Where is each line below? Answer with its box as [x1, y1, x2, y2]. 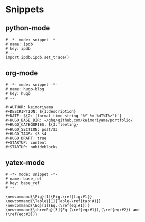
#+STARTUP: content [5, 140, 47, 145]
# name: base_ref [5, 176, 42, 181]
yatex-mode [5, 158, 45, 167]
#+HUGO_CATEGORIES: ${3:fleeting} [5, 122, 79, 128]
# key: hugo [5, 91, 31, 96]
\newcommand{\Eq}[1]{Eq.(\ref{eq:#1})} [5, 203, 90, 208]
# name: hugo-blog [5, 86, 44, 92]
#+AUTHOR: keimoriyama [5, 104, 53, 110]
